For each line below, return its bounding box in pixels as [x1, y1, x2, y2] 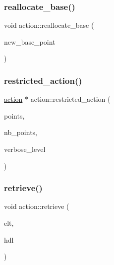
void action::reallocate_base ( [4, 20, 94, 30]
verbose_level [4, 144, 46, 154]
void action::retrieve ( [4, 201, 69, 211]
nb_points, [4, 127, 37, 137]
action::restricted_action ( [30, 94, 111, 104]
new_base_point [4, 36, 56, 47]
